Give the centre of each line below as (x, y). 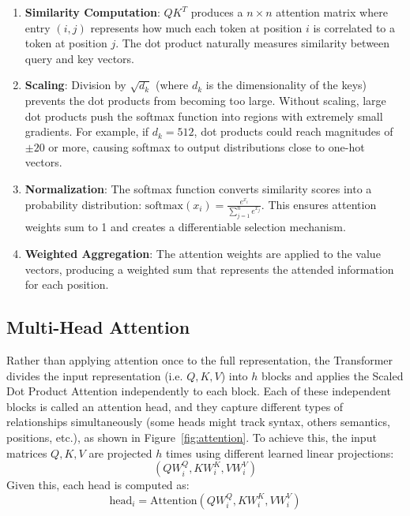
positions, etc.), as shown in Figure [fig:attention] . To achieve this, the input (192, 437)
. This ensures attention (319, 204)
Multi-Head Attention (98, 327)
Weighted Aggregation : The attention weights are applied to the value (203, 254)
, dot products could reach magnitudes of (293, 131)
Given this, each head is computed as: (98, 485)
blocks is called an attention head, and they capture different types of (175, 406)
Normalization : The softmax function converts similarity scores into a (198, 188)
